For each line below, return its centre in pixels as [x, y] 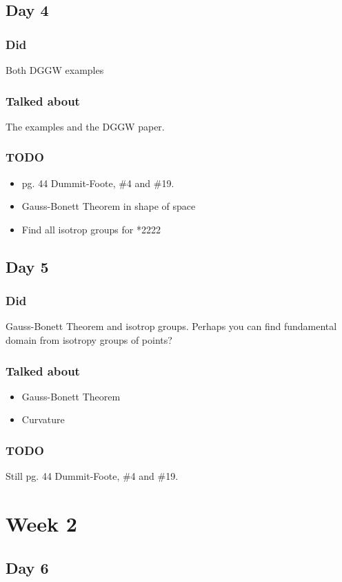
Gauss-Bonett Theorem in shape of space [109, 206]
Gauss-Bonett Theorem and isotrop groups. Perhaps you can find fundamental [171, 326]
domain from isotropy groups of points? [89, 340]
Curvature [43, 419]
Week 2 [41, 523]
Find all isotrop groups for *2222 [91, 229]
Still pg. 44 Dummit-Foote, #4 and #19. [92, 476]
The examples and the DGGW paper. [85, 126]
